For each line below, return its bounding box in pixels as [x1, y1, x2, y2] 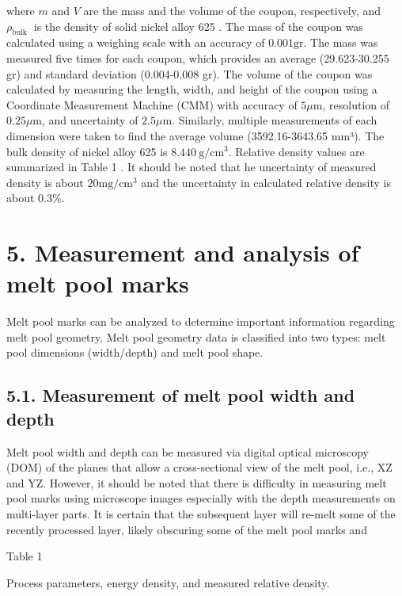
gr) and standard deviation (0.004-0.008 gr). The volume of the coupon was [6, 65, 373, 82]
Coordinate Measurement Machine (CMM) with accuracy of [6, 96, 298, 113]
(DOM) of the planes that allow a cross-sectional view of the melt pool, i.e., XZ [6, 459, 393, 476]
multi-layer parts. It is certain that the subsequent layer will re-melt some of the [6, 505, 396, 521]
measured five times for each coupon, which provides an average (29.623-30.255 [6, 49, 389, 66]
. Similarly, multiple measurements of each [172, 112, 377, 128]
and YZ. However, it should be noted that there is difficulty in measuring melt [6, 474, 387, 491]
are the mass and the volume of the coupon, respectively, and [83, 2, 381, 18]
